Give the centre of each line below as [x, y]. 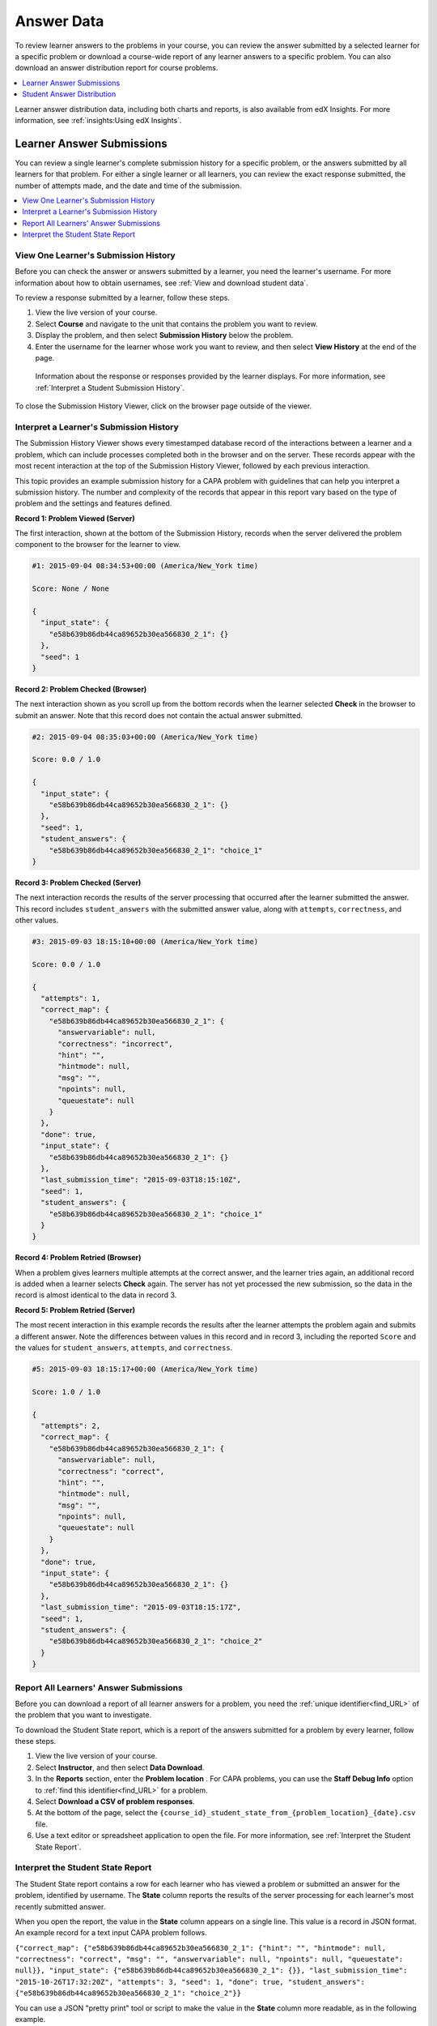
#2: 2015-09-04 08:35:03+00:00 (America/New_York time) [145, 737]
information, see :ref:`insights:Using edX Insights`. [98, 120]
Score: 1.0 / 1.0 [66, 1391]
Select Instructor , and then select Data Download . [120, 1767]
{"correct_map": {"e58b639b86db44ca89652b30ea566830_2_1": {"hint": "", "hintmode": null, [201, 1948]
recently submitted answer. [60, 1906]
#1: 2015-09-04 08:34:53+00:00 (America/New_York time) [145, 566]
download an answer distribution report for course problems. [117, 68]
